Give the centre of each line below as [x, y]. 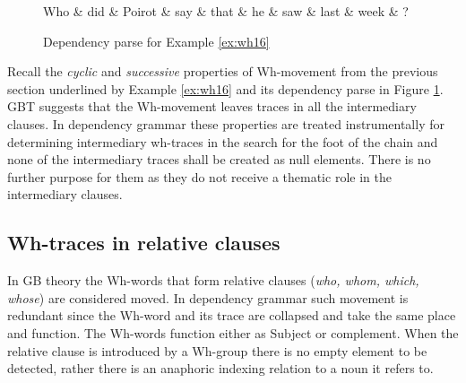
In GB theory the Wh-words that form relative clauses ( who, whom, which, [213, 280]
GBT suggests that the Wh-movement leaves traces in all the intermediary [212, 106]
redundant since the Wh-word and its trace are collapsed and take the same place [232, 315]
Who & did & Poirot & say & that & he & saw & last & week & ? [226, 11]
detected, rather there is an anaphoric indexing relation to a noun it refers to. [220, 368]
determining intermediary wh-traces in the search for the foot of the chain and [223, 141]
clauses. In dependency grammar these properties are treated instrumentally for [226, 123]
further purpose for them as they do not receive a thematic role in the [199, 176]
